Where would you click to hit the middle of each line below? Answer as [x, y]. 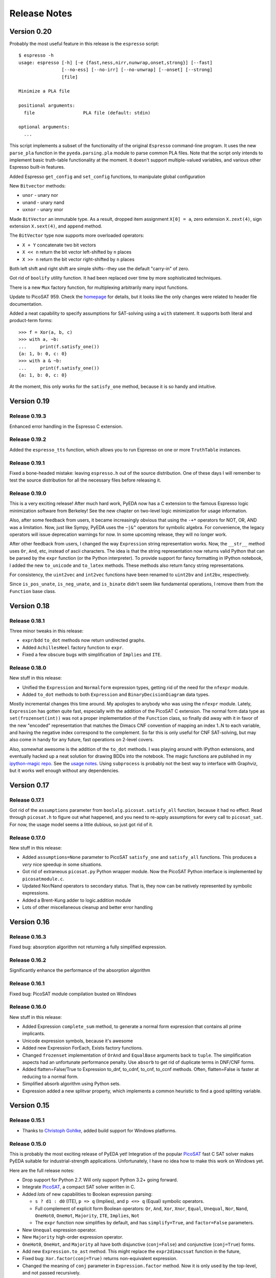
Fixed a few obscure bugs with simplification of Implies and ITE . [92, 655]
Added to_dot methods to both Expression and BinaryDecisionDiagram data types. [116, 694]
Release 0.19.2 [28, 440]
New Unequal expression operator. [60, 1230]
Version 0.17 [29, 785]
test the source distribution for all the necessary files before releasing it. [85, 480]
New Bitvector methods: [38, 186]
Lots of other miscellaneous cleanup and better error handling [87, 907]
